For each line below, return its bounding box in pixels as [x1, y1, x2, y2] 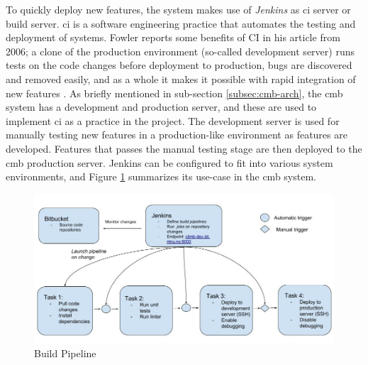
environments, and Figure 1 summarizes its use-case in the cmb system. [6, 169, 316, 184]
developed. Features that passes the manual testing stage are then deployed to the [6, 141, 362, 156]
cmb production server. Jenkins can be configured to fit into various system [6, 155, 333, 170]
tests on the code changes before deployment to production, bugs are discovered [6, 58, 352, 72]
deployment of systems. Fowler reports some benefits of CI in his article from [6, 30, 340, 45]
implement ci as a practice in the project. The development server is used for [6, 113, 340, 128]
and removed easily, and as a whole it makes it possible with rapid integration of [6, 71, 356, 86]
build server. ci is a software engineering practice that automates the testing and [6, 16, 356, 31]
